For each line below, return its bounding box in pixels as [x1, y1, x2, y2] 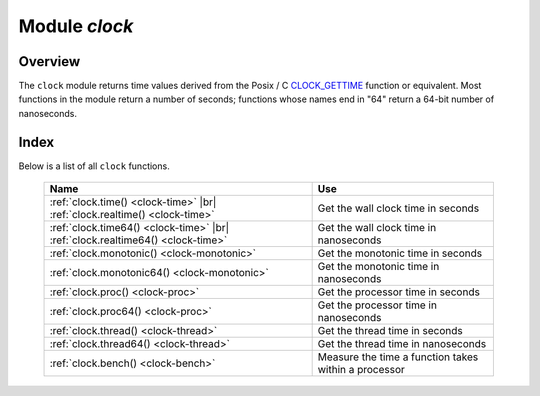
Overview [18, 53, 81, 70]
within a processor [317, 363, 405, 377]
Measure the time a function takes [317, 350, 479, 364]
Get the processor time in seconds [317, 285, 480, 299]
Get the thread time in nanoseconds [317, 337, 487, 351]
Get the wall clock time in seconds [317, 201, 480, 215]
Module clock [18, 15, 134, 37]
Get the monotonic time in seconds [317, 246, 483, 260]
